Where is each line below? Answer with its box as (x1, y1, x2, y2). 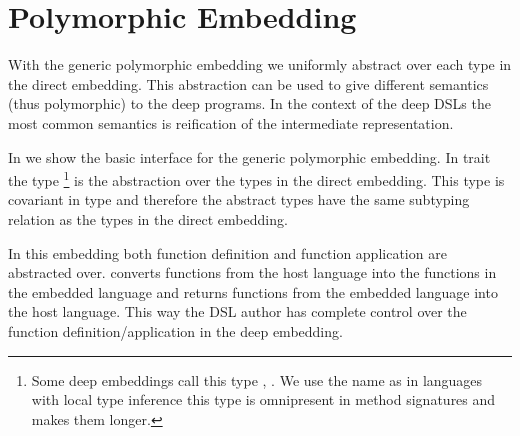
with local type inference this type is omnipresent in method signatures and (31, 389, 496, 410)
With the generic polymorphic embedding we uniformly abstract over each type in (8, 54, 512, 75)
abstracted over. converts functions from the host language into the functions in (8, 262, 497, 283)
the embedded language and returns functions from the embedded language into (8, 281, 498, 302)
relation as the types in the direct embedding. (8, 208, 288, 229)
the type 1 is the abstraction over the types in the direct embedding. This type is (8, 167, 505, 190)
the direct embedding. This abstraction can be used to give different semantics (8, 73, 489, 94)
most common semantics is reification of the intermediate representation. (8, 112, 454, 133)
